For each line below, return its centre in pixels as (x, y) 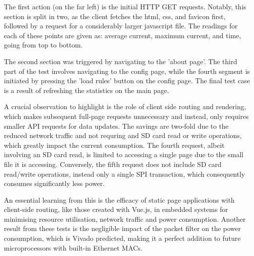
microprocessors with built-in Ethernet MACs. (73, 247)
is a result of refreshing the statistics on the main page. (87, 90)
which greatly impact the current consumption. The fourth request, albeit (114, 145)
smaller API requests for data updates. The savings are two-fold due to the (116, 126)
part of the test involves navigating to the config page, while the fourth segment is (127, 71)
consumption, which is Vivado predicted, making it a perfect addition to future (122, 238)
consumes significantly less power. (54, 183)
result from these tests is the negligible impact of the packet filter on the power (123, 228)
